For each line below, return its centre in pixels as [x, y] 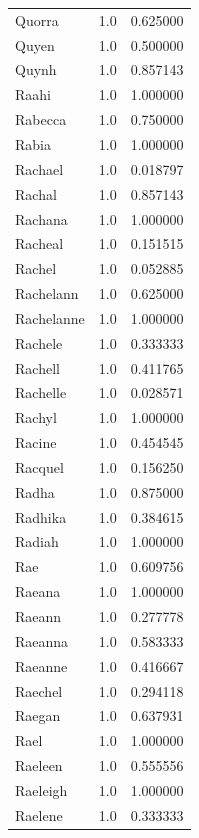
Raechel [39, 690]
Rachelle [41, 392]
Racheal [39, 243]
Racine [36, 442]
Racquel [39, 466]
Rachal [36, 193]
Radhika [41, 516]
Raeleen [39, 765]
